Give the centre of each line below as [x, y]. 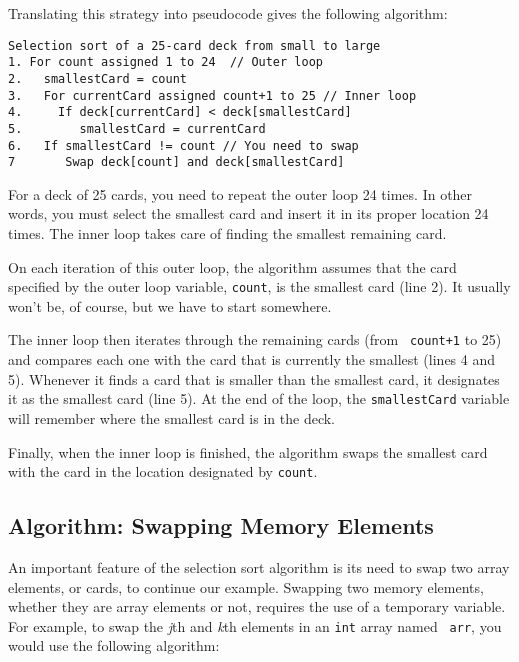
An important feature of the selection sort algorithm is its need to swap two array [259, 567]
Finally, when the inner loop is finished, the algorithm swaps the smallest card [248, 451]
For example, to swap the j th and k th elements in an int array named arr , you [255, 625]
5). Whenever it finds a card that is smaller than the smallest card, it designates [254, 378]
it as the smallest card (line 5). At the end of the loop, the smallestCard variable [259, 398]
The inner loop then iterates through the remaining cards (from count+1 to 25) [255, 339]
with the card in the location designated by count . [163, 471]
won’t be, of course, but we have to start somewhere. [170, 305]
